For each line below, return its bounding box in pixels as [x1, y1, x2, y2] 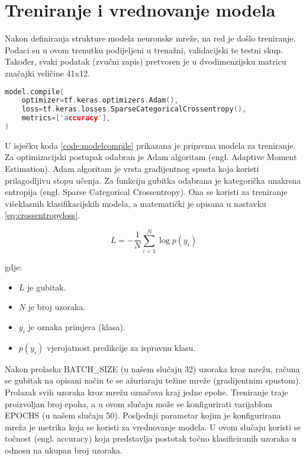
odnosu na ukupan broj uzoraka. [5, 443, 123, 456]
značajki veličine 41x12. [5, 66, 90, 79]
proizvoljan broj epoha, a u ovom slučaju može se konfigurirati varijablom [5, 397, 272, 410]
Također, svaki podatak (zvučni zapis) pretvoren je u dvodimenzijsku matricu [5, 55, 286, 68]
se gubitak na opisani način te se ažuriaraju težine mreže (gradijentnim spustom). [5, 374, 301, 386]
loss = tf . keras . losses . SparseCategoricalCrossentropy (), [21, 105, 247, 114]
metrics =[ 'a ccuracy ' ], [21, 114, 111, 123]
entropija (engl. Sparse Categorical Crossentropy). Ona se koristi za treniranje [5, 186, 288, 198]
